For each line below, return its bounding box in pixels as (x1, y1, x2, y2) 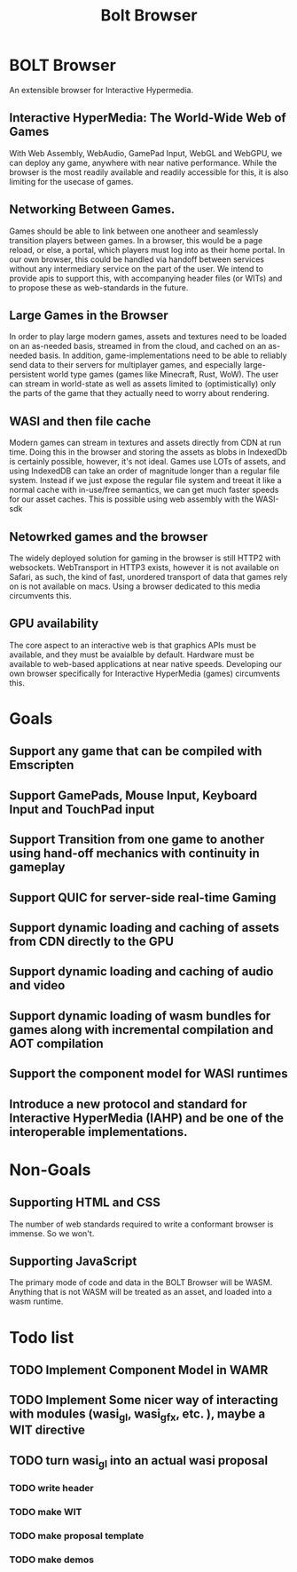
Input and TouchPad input (9, 801, 155, 817)
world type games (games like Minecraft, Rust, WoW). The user (47, 369, 279, 380)
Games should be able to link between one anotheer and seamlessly (9, 226, 259, 236)
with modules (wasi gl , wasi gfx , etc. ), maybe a (9, 1407, 266, 1424)
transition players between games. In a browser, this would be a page (9, 234, 263, 245)
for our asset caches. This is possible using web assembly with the (9, 494, 254, 504)
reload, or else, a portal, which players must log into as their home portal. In (9, 244, 285, 255)
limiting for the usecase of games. (9, 176, 134, 187)
